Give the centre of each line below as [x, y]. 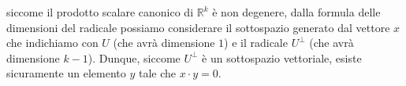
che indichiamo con [52, 43]
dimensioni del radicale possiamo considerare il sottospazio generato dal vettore [198, 27]
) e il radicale [256, 43]
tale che [157, 73]
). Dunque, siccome [134, 57]
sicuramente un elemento [66, 73]
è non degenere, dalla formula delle [296, 12]
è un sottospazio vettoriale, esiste [282, 57]
